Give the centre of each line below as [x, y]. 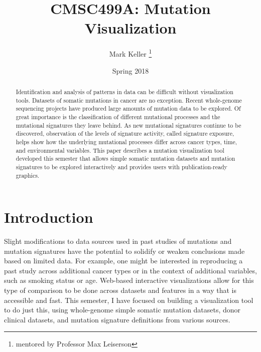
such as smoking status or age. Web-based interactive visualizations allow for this [129, 280]
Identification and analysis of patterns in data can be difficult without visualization [124, 91]
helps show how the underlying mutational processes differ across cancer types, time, [126, 141]
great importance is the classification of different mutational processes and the [118, 116]
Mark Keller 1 [130, 53]
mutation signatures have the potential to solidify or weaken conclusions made [124, 251]
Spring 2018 [130, 70]
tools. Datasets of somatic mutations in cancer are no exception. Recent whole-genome [129, 100]
